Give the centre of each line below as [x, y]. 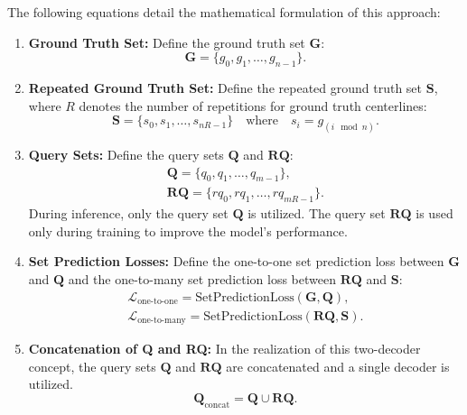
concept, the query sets [92, 366]
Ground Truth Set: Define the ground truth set [167, 42]
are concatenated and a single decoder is [338, 366]
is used [434, 213]
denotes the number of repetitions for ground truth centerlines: [253, 105]
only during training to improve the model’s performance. [188, 231]
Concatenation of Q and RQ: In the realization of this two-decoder [224, 349]
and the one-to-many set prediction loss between [202, 279]
